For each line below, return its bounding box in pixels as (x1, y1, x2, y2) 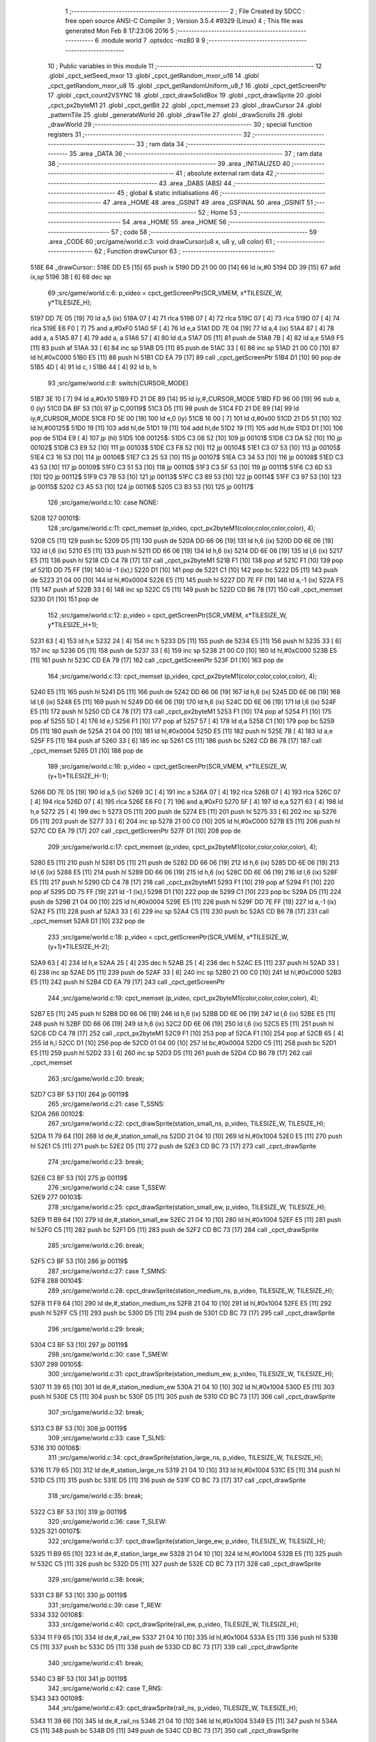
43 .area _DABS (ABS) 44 (159, 178, 232, 187)
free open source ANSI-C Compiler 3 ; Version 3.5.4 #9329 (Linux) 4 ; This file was (65, 17, 304, 25)
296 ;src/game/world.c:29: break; (47, 1325, 145, 1333)
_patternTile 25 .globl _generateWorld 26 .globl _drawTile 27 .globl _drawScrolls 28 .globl (47, 110, 303, 118)
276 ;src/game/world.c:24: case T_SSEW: (47, 1183, 167, 1192)
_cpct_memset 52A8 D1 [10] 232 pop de (30, 917, 146, 925)
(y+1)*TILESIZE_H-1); (47, 772, 109, 780)
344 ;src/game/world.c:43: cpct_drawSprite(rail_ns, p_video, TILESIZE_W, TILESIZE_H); (47, 1704, 299, 1712)
